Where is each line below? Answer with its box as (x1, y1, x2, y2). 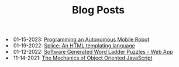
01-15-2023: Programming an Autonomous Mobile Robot (13, 36, 150, 43)
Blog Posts (71, 3, 125, 17)
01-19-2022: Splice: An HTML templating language (13, 42, 136, 49)
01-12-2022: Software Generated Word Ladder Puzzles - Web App (13, 49, 174, 55)
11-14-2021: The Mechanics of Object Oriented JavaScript (13, 54, 153, 61)
